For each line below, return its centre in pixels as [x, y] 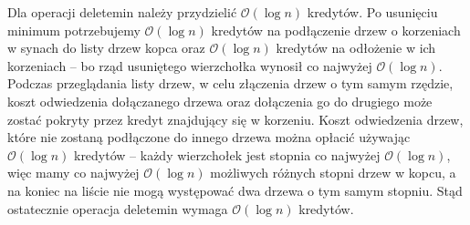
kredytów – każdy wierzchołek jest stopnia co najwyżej [227, 154]
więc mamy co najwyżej [73, 173]
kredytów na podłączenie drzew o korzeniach [336, 30]
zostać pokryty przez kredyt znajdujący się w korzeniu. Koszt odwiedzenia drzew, [235, 119]
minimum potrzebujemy [74, 30]
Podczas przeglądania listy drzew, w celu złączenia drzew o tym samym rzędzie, [230, 83]
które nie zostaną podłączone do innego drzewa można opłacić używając [209, 137]
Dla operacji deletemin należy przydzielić [122, 12]
